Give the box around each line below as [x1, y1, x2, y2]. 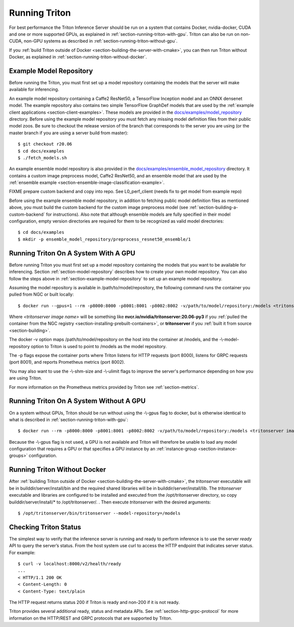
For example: [9, 550, 36, 555]
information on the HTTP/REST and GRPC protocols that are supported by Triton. [9, 615, 172, 621]
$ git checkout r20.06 [18, 141, 73, 147]
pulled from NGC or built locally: [9, 292, 74, 298]
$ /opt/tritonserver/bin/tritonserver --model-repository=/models [18, 510, 181, 516]
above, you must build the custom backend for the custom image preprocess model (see [9, 204, 189, 210]
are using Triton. [9, 375, 43, 381]
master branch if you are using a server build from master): [9, 130, 128, 136]
